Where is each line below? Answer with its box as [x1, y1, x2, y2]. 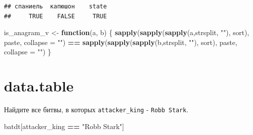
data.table [4, 76, 74, 96]
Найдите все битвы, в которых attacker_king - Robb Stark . [4, 104, 189, 115]
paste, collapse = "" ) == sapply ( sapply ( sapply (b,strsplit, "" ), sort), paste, [4, 37, 238, 47]
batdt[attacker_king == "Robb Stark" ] [4, 121, 124, 131]
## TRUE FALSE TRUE [4, 12, 107, 20]
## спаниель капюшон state [4, 3, 107, 10]
